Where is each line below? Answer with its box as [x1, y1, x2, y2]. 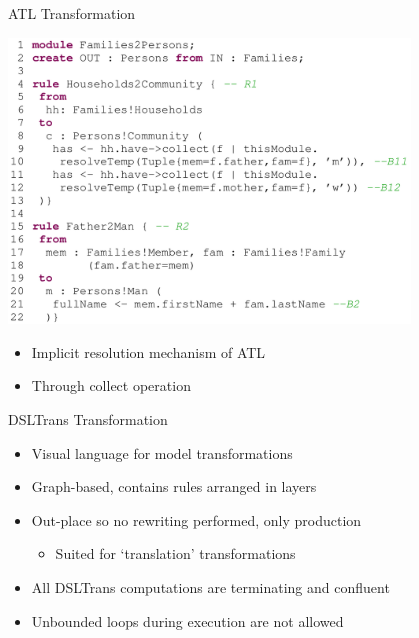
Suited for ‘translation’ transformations [55, 543, 296, 564]
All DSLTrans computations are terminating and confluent [31, 576, 390, 597]
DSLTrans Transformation [8, 409, 168, 430]
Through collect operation [31, 375, 191, 396]
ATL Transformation [8, 3, 136, 23]
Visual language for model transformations [31, 442, 293, 463]
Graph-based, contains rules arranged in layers [31, 476, 317, 497]
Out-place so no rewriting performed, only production [31, 509, 362, 530]
